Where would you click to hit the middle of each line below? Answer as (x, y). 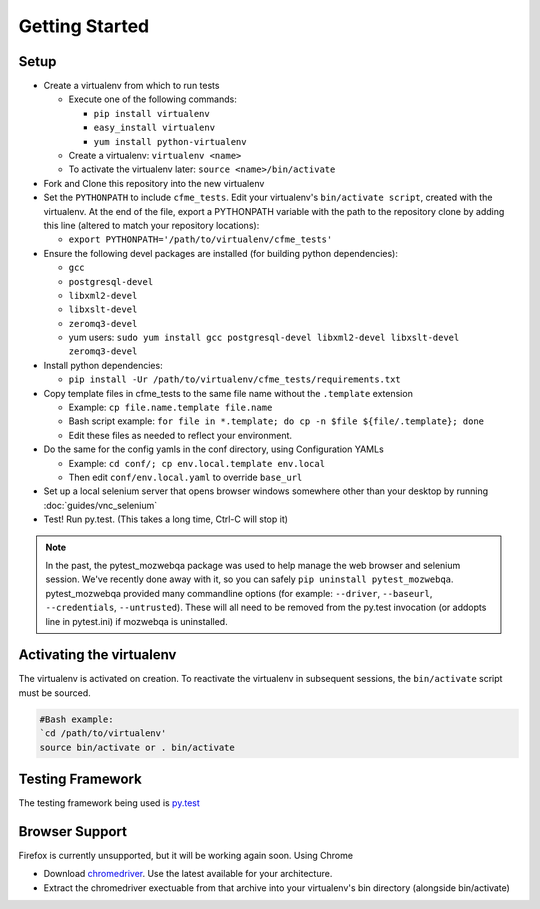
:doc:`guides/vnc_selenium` (100, 505)
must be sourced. (54, 692)
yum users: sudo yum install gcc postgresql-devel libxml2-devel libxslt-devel (264, 337)
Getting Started (84, 26)
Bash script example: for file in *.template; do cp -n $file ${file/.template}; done (276, 421)
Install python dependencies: (103, 365)
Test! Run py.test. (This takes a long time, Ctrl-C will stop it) (166, 519)
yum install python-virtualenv (170, 141)
